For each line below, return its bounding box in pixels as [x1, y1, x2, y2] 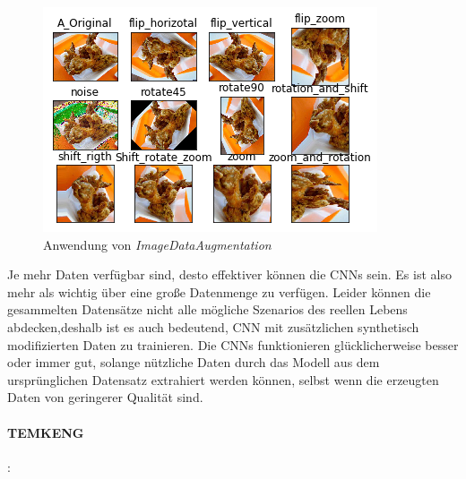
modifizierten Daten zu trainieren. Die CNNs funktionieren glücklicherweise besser [7, 335, 459, 354]
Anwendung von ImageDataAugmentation [43, 235, 272, 253]
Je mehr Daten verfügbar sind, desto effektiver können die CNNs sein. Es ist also [7, 265, 452, 284]
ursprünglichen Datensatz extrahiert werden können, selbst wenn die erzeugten [7, 370, 439, 389]
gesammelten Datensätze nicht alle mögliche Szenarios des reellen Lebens [7, 300, 408, 319]
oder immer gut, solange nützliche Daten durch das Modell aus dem [7, 353, 380, 372]
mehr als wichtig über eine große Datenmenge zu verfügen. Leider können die [7, 282, 431, 301]
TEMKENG [7, 423, 84, 441]
